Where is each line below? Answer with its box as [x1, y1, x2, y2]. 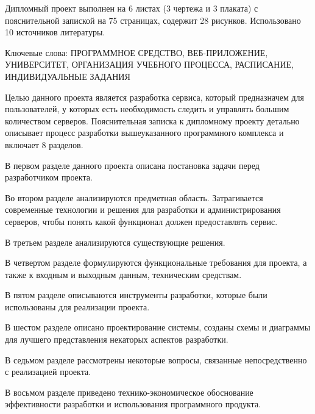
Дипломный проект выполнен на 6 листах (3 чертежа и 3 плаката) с [5, 2, 258, 14]
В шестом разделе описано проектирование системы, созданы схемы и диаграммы [5, 321, 311, 334]
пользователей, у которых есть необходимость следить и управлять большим [5, 102, 289, 115]
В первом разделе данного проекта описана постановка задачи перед [5, 159, 260, 171]
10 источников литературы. [5, 26, 105, 38]
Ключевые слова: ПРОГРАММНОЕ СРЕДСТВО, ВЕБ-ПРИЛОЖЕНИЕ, [5, 46, 268, 59]
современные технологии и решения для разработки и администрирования [5, 203, 281, 216]
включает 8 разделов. [5, 138, 83, 151]
